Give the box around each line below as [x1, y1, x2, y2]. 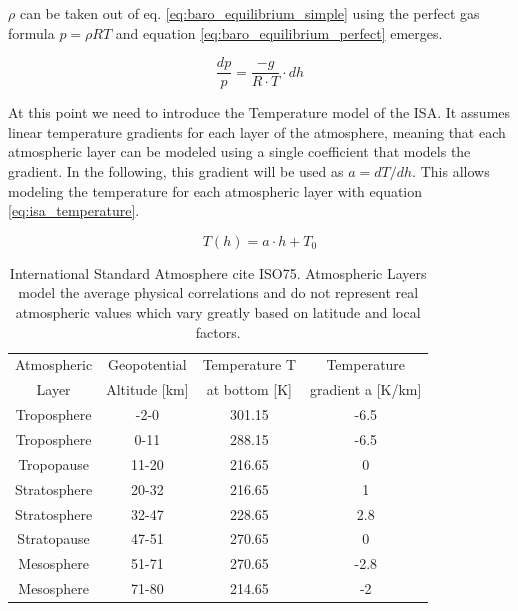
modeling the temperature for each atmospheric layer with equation [8, 180, 423, 201]
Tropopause [18, 453, 90, 474]
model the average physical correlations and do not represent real [18, 282, 419, 303]
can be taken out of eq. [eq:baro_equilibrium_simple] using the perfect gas [19, 3, 480, 23]
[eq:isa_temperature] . [8, 200, 140, 221]
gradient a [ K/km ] [310, 379, 422, 400]
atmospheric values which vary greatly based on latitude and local [15, 302, 421, 322]
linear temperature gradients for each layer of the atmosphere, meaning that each [8, 121, 506, 142]
